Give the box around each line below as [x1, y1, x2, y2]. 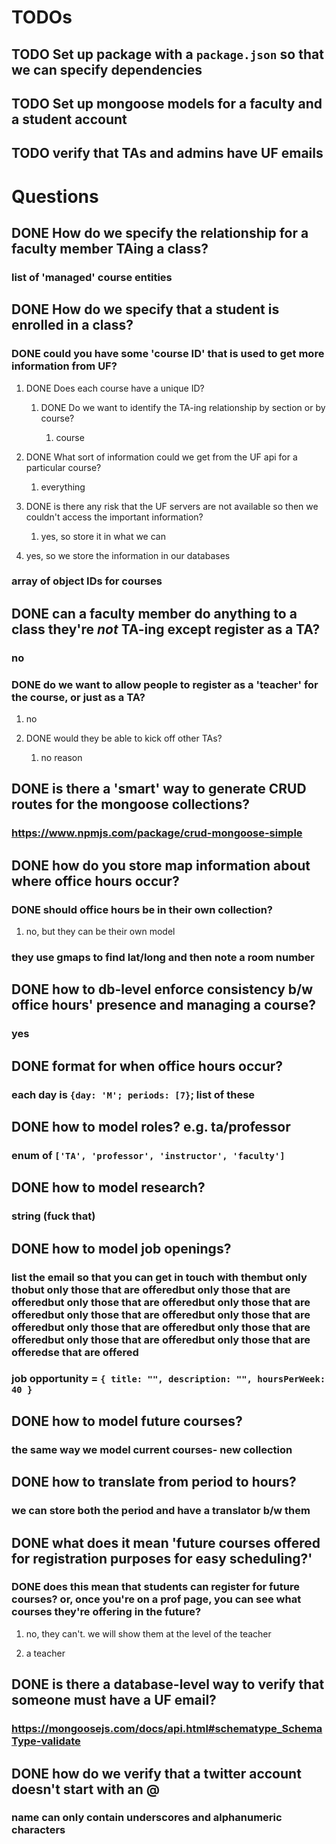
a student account [11, 111, 128, 128]
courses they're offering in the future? [11, 1605, 202, 1619]
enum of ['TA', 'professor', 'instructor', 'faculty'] [11, 1148, 286, 1162]
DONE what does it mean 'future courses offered [11, 1534, 321, 1551]
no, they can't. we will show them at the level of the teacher [25, 1627, 272, 1640]
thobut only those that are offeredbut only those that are [11, 1282, 291, 1296]
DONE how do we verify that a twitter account [11, 1765, 302, 1782]
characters [11, 1823, 66, 1837]
